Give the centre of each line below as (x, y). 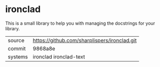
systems (18, 56)
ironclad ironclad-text (59, 56)
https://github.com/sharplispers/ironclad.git (85, 40)
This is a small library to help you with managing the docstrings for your (80, 23)
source (16, 40)
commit (17, 48)
